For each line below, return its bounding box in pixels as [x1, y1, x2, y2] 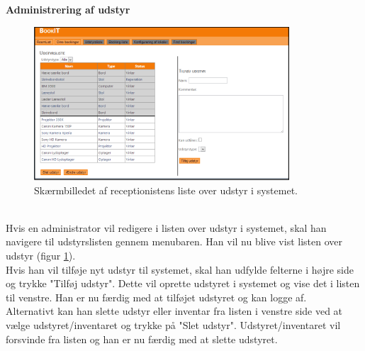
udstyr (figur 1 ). [6, 248, 76, 263]
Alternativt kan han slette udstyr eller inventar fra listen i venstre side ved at [6, 303, 343, 318]
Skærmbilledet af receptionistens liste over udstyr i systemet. [34, 182, 298, 197]
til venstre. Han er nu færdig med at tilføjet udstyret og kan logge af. [6, 289, 307, 304]
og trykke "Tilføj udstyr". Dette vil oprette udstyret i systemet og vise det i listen [6, 276, 360, 291]
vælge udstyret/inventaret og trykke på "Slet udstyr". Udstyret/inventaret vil [6, 318, 341, 333]
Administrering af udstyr [6, 2, 130, 16]
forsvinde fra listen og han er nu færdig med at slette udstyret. [6, 331, 278, 346]
